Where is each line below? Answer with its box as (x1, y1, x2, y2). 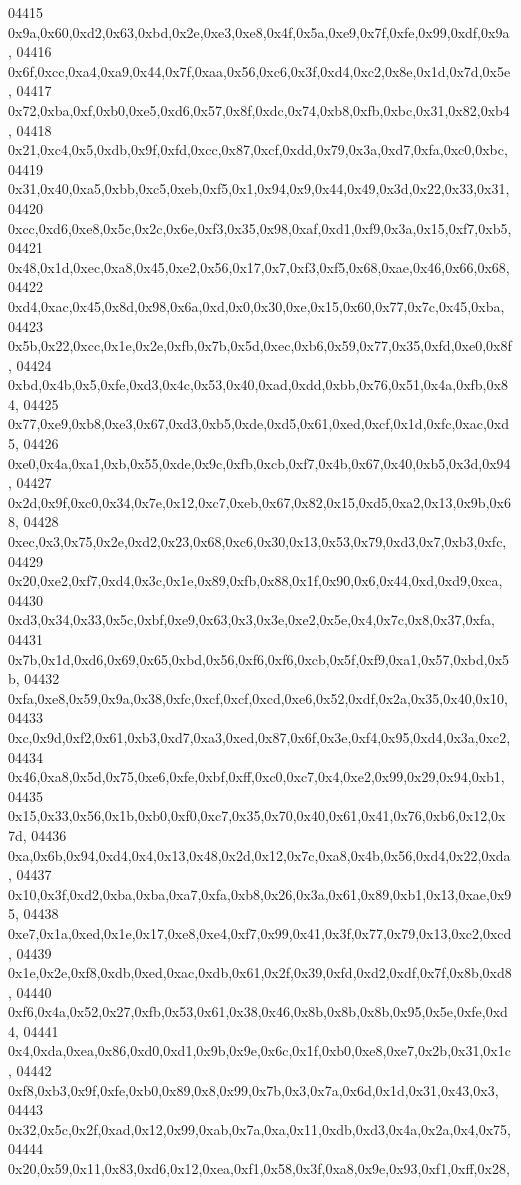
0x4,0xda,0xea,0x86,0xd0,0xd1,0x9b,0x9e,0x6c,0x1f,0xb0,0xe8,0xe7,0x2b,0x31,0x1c (8, 1040, 511, 1061)
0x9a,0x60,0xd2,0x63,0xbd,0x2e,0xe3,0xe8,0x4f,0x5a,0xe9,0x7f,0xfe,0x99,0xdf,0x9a (8, 21, 510, 42)
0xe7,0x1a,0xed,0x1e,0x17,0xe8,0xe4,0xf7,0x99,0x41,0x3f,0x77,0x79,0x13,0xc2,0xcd (8, 922, 512, 943)
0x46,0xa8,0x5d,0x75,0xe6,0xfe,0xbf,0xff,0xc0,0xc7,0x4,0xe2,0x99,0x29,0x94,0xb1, (8, 766, 505, 787)
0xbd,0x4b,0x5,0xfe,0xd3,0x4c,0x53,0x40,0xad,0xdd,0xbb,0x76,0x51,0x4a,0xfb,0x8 (8, 374, 508, 395)
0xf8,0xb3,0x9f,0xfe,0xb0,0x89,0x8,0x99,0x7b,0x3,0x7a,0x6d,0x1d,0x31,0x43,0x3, (8, 1079, 499, 1100)
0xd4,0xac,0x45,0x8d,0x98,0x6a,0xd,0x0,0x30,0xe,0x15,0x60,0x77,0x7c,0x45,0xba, (8, 295, 505, 316)
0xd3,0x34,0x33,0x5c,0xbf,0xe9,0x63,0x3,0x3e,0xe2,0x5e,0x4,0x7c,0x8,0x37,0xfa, (8, 609, 495, 630)
